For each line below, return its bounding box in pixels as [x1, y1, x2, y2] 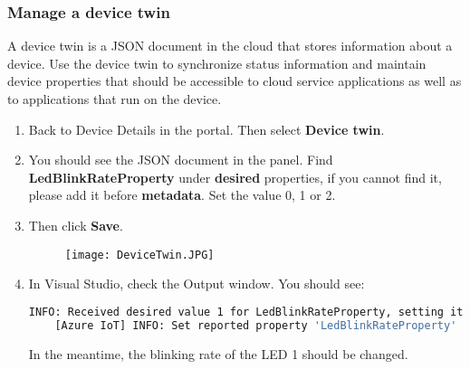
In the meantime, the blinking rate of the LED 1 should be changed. [28, 344, 408, 363]
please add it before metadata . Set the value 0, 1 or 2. [28, 185, 336, 204]
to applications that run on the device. [7, 90, 222, 108]
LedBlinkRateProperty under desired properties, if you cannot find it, [28, 167, 442, 186]
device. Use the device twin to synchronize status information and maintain [7, 53, 427, 72]
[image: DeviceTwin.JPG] [64, 248, 215, 261]
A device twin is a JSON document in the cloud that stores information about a [7, 36, 453, 55]
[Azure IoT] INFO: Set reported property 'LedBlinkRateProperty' [54, 318, 457, 332]
